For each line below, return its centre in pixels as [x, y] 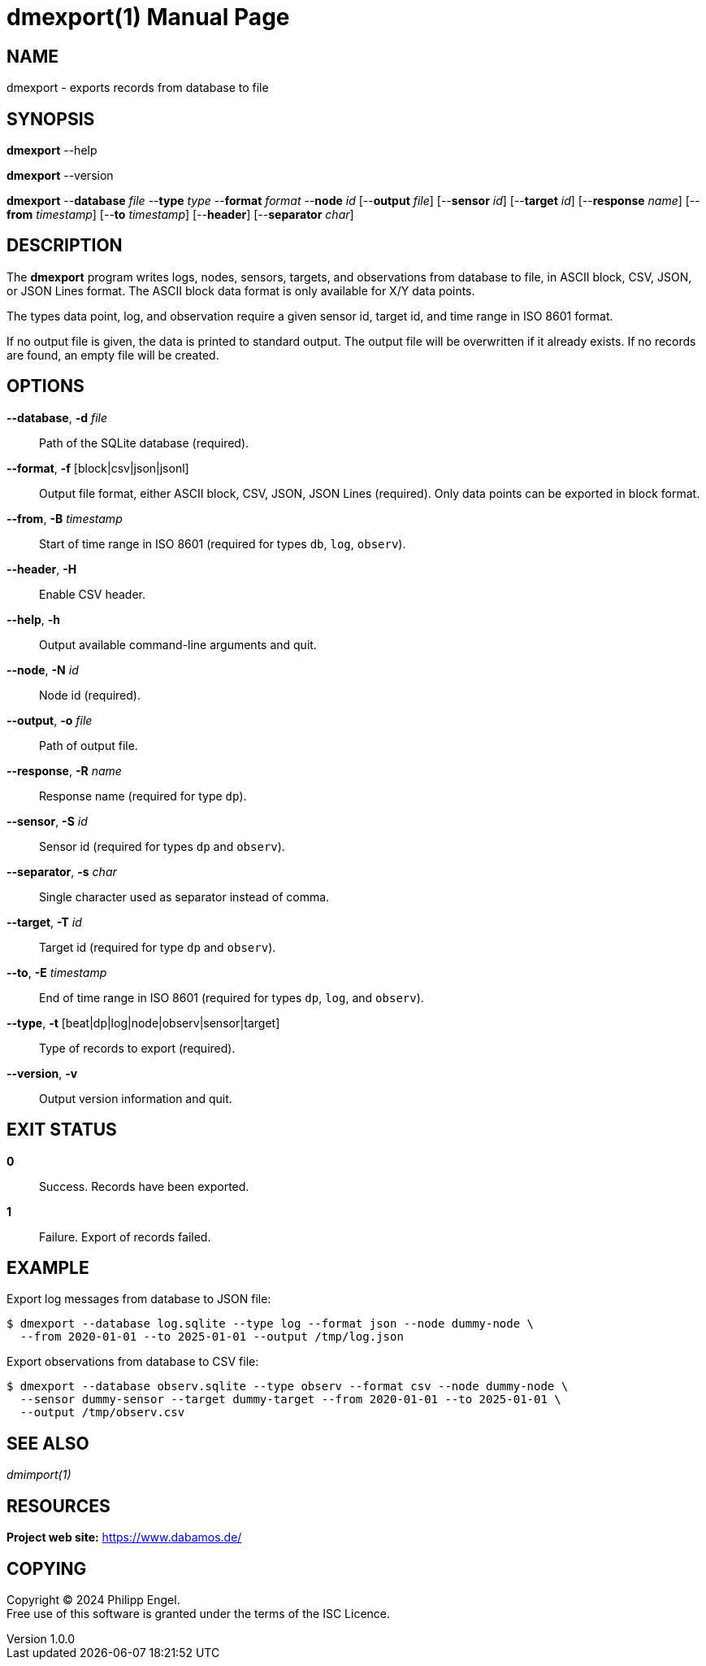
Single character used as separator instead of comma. [184, 896]
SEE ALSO [48, 1443]
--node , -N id [43, 669]
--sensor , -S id [47, 821]
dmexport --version [60, 176]
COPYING [47, 1568]
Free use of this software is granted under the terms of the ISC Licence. [199, 1613]
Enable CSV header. [93, 594]
